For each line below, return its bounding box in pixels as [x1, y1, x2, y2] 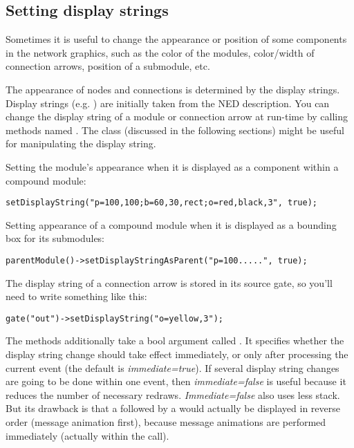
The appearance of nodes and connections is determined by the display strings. [6, 82, 340, 96]
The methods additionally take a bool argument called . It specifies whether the [6, 333, 344, 348]
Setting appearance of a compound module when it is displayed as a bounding [6, 217, 337, 232]
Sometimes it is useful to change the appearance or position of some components [6, 32, 347, 46]
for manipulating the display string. [6, 136, 156, 151]
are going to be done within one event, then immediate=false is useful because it [6, 374, 346, 389]
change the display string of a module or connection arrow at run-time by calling [6, 109, 348, 124]
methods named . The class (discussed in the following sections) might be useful [6, 122, 344, 137]
